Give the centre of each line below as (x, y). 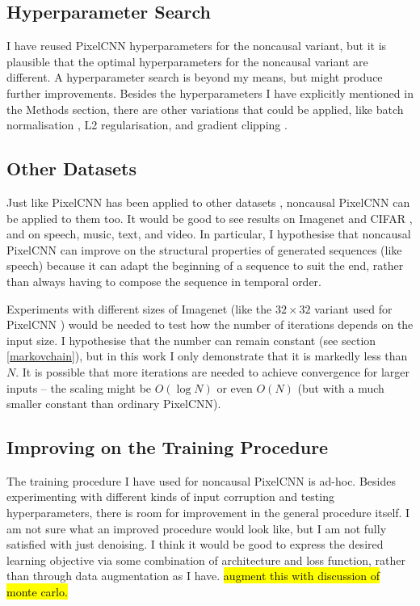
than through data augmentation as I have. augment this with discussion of (193, 576)
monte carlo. (37, 592)
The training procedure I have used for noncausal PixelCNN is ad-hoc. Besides (201, 480)
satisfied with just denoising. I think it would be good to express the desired (195, 544)
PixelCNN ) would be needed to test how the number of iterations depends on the (210, 324)
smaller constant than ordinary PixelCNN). (114, 404)
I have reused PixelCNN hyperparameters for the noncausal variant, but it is (197, 46)
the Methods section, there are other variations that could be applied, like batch (205, 109)
